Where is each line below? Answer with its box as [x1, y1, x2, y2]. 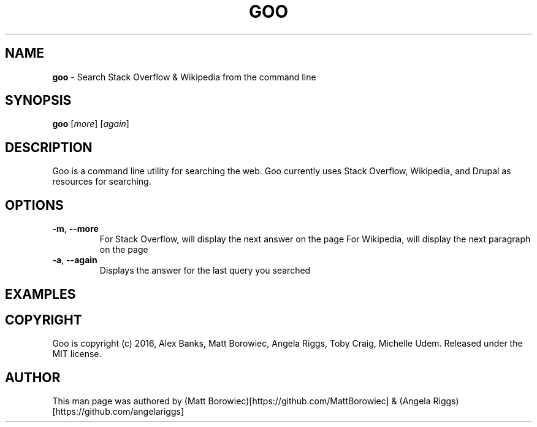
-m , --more [52, 223, 99, 234]
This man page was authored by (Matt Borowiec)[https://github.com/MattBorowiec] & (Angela [52, 396, 431, 407]
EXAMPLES [5, 286, 76, 302]
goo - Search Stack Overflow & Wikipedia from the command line [52, 71, 316, 82]
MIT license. [52, 348, 102, 360]
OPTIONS [5, 197, 64, 213]
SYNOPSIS [5, 93, 72, 109]
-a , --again [52, 255, 97, 266]
